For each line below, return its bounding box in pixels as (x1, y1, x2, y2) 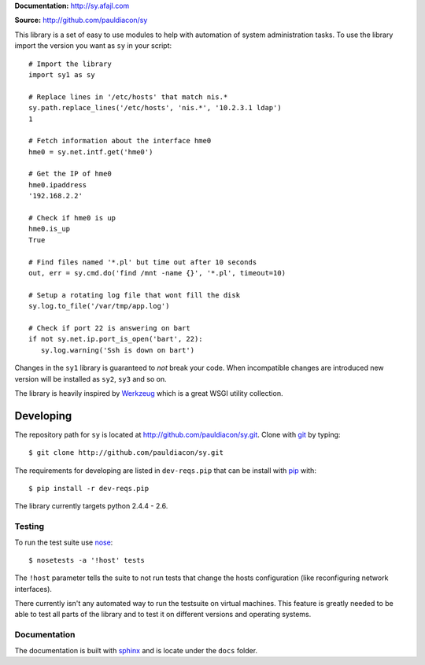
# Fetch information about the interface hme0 (28, 136, 212, 146)
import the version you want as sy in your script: (14, 41, 172, 50)
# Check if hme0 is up (28, 213, 116, 223)
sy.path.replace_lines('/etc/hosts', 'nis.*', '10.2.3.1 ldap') (28, 103, 283, 113)
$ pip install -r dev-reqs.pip (28, 484, 150, 493)
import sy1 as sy (28, 70, 95, 79)
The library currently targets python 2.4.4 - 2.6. (14, 501, 168, 511)
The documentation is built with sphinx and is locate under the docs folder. (14, 645, 258, 655)
